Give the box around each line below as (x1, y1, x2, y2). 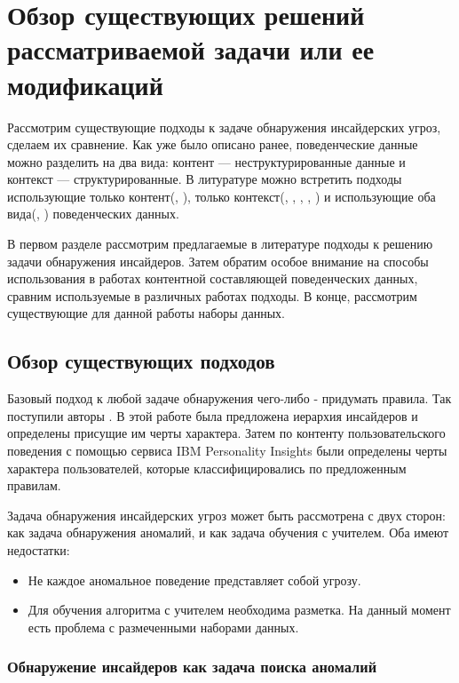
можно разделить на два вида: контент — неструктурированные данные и (7, 152, 406, 171)
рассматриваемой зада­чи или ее (7, 31, 375, 68)
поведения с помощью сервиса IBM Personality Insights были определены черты (7, 441, 447, 460)
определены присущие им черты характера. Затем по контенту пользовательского (7, 424, 446, 442)
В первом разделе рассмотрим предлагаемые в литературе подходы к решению (7, 234, 433, 253)
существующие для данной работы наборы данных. (7, 304, 285, 322)
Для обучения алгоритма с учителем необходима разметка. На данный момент (28, 600, 451, 619)
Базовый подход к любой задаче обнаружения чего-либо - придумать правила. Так (7, 389, 452, 408)
